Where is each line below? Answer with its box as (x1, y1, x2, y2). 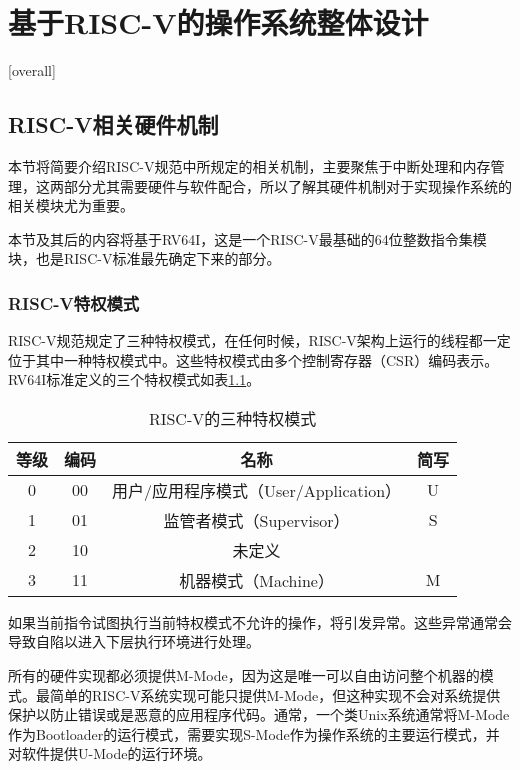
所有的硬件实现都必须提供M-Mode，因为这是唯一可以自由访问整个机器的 (8, 665, 480, 686)
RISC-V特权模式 (8, 290, 140, 315)
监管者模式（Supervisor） (163, 508, 350, 532)
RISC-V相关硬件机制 (8, 109, 219, 140)
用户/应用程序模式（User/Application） (112, 478, 402, 502)
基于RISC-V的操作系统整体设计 (8, 2, 429, 43)
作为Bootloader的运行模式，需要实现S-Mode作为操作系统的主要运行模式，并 (8, 723, 500, 744)
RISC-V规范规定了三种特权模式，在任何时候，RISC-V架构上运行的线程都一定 (8, 330, 511, 351)
